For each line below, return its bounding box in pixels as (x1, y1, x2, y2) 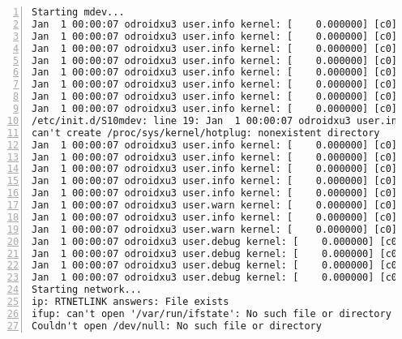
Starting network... (32, 284, 143, 296)
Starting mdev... (32, 6, 125, 18)
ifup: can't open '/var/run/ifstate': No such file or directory (32, 307, 391, 320)
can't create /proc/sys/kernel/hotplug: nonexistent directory (32, 127, 380, 139)
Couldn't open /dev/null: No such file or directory (32, 320, 322, 332)
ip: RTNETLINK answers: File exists (32, 296, 229, 307)
